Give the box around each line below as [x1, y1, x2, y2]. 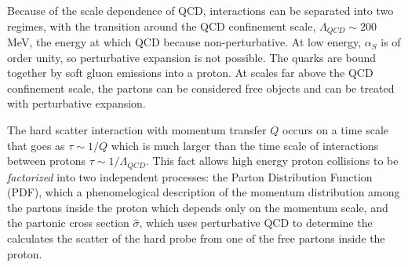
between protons [7, 152, 86, 169]
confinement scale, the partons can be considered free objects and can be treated [7, 79, 395, 96]
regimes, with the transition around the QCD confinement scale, [7, 17, 316, 34]
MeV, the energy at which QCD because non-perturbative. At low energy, [7, 34, 362, 50]
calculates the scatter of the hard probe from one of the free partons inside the [7, 230, 385, 247]
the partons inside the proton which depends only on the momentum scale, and [7, 199, 388, 215]
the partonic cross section [7, 214, 129, 231]
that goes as [7, 137, 65, 153]
